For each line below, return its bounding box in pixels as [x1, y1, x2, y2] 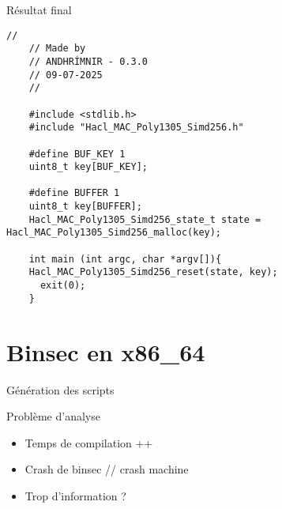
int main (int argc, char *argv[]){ [28, 253, 222, 265]
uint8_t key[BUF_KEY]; [28, 161, 148, 173]
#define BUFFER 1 [28, 187, 120, 199]
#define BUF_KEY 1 [28, 148, 126, 160]
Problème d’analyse [6, 408, 100, 424]
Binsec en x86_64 [6, 335, 205, 368]
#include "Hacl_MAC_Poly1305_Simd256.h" [28, 122, 244, 134]
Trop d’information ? [24, 487, 126, 503]
